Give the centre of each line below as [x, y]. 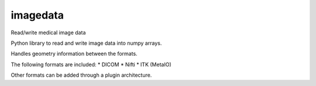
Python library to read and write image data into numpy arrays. [86, 43]
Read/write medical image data [48, 33]
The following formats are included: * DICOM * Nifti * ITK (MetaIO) [91, 64]
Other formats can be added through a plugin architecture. [81, 75]
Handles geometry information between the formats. [74, 54]
